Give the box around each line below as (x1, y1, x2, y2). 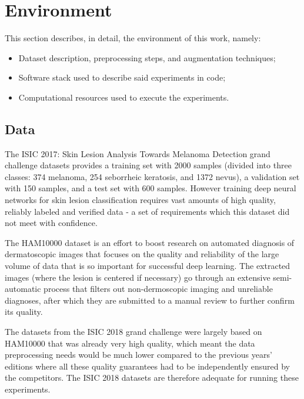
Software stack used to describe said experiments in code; (18, 71, 226, 84)
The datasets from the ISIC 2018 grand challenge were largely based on (5, 325, 262, 338)
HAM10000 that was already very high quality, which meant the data (5, 337, 255, 349)
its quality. (5, 305, 43, 318)
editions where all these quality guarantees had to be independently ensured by (5, 360, 290, 372)
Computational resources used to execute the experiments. (18, 91, 229, 103)
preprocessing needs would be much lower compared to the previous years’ (5, 348, 272, 361)
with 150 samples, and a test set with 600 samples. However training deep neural (5, 182, 296, 194)
